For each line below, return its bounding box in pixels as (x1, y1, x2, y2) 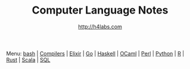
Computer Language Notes (32, 4, 169, 17)
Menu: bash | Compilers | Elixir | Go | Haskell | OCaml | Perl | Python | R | (6, 50, 185, 57)
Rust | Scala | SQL (6, 56, 51, 63)
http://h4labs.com (78, 23, 122, 30)
